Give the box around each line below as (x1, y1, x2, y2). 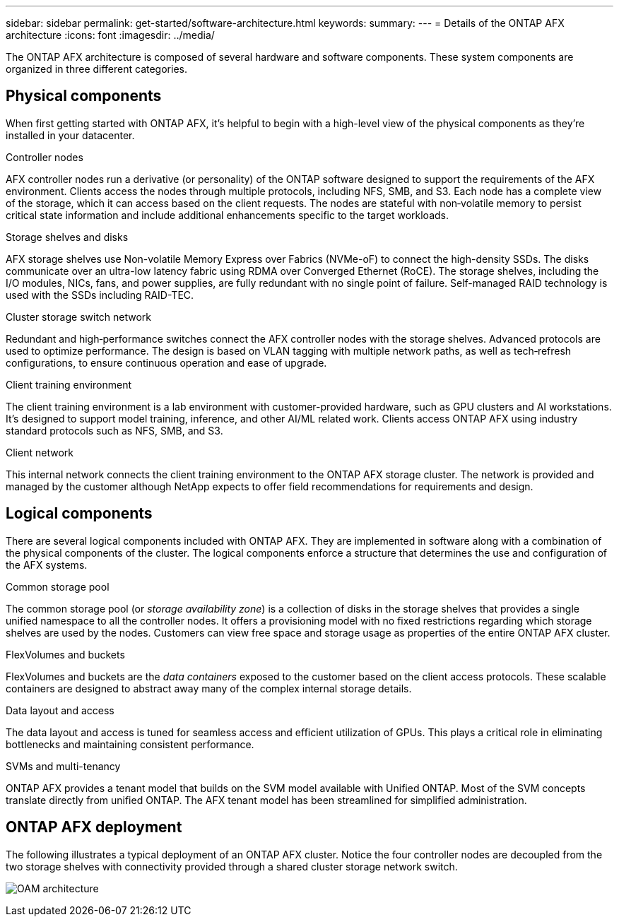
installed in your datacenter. (6, 129, 135, 141)
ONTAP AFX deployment (6, 818, 182, 837)
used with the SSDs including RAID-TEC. (6, 288, 194, 301)
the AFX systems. (6, 558, 88, 571)
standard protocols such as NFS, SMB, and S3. (6, 424, 223, 437)
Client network (6, 446, 73, 459)
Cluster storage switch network (6, 310, 152, 323)
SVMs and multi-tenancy (6, 760, 121, 772)
